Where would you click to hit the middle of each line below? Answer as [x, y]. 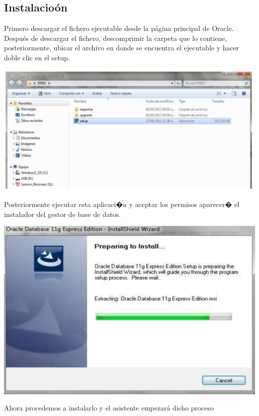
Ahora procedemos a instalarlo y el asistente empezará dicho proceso [109, 408]
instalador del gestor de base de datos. [63, 214]
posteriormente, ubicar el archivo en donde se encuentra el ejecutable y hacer [122, 48]
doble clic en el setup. [37, 57]
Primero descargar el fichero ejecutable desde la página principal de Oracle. [119, 28]
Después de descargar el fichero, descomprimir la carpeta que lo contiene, [116, 38]
